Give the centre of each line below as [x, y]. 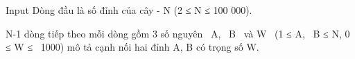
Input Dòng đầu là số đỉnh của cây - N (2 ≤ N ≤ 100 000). [129, 10]
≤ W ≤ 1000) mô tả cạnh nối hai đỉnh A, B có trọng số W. [132, 47]
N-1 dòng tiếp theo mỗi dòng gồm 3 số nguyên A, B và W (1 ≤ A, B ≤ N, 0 [178, 33]
